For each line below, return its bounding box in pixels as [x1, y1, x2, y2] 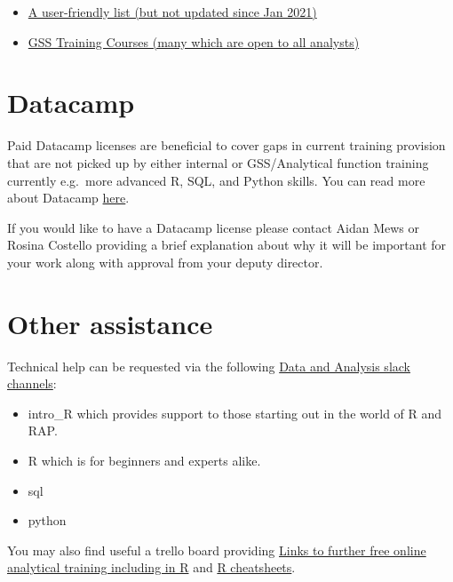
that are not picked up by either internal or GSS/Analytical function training [7, 153, 429, 171]
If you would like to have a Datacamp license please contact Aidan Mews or [7, 218, 419, 236]
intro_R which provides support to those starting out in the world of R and [28, 403, 442, 422]
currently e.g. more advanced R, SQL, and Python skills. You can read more [7, 171, 425, 189]
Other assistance [7, 305, 213, 341]
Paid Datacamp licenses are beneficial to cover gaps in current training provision [7, 136, 446, 155]
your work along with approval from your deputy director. [7, 252, 323, 271]
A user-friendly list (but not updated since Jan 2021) [28, 3, 317, 20]
